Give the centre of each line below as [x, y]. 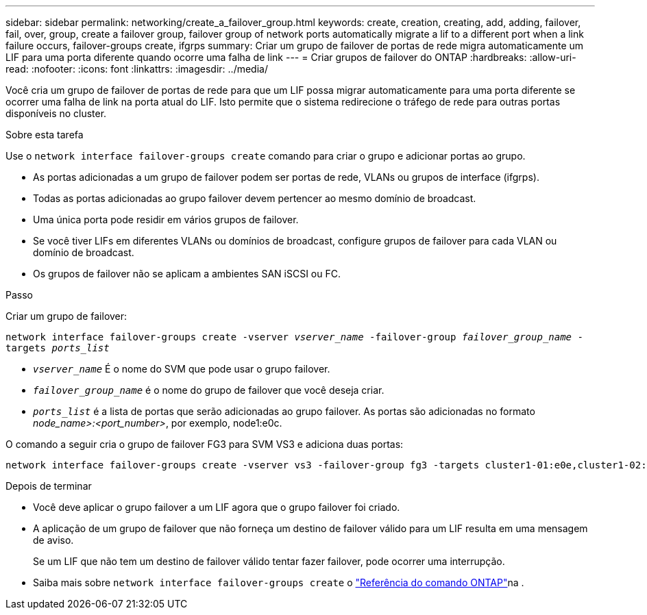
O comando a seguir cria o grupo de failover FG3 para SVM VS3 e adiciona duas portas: [205, 444]
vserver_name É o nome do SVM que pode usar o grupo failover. [182, 369]
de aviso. [53, 540]
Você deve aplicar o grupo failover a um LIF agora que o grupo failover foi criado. [217, 507]
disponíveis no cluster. [56, 113]
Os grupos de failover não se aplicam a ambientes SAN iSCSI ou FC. [187, 274]
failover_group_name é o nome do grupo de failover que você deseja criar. [209, 390]
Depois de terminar [49, 486]
